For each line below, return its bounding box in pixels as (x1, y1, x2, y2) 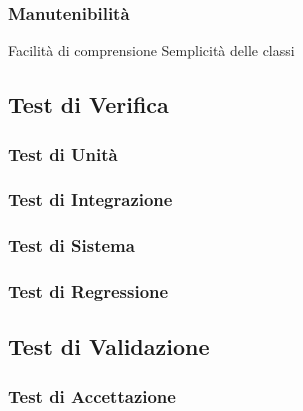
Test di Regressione (8, 279, 169, 304)
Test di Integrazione (8, 187, 173, 212)
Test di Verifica (8, 89, 169, 120)
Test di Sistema (8, 233, 135, 258)
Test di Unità (8, 141, 118, 166)
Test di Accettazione (8, 383, 176, 408)
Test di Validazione (8, 331, 210, 362)
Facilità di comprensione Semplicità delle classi (8, 40, 295, 61)
